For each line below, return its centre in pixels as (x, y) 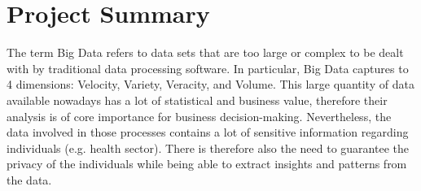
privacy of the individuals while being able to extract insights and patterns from (207, 164)
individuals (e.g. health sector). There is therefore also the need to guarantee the (208, 148)
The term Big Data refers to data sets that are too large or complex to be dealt (205, 52)
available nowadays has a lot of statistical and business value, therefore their (197, 100)
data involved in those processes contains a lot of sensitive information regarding (208, 132)
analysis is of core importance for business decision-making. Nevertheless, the (199, 116)
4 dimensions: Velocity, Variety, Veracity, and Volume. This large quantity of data (210, 84)
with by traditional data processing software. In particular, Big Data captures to (208, 68)
